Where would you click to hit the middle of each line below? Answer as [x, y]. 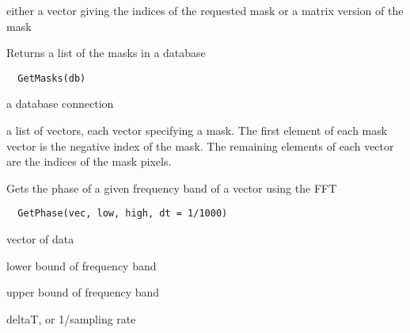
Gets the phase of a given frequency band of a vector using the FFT [172, 188]
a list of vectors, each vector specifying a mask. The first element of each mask [197, 130]
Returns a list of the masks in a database [106, 53]
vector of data [40, 239]
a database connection [60, 103]
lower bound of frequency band [82, 265]
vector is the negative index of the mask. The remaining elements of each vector [200, 145]
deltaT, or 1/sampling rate [71, 318]
